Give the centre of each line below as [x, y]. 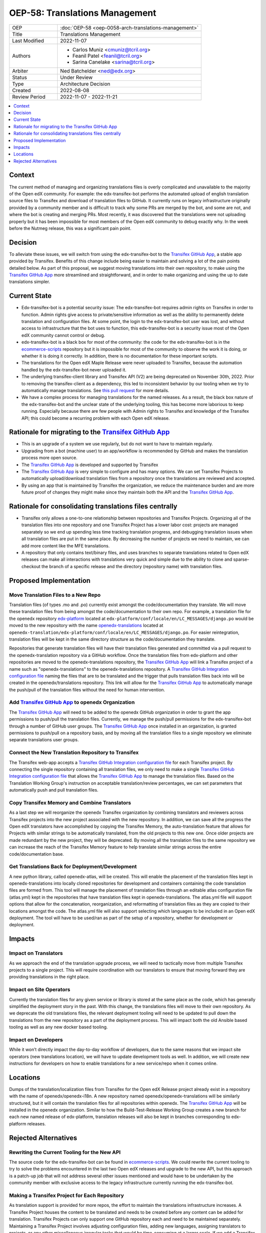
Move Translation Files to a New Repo [55, 595]
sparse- [241, 559]
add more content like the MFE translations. [66, 545]
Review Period [29, 97]
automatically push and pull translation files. [54, 790]
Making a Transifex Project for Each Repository [66, 1195]
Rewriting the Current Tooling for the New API [65, 1152]
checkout [31, 566]
